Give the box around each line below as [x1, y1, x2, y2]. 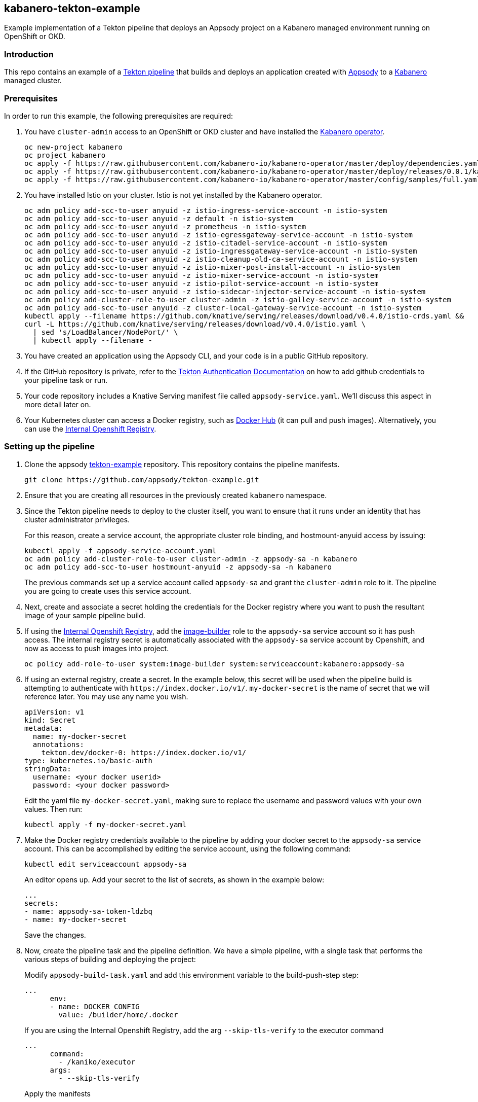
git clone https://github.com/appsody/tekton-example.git [24, 475, 259, 484]
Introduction [4, 49, 54, 59]
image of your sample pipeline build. [24, 611, 145, 620]
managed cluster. [4, 76, 62, 85]
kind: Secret [24, 716, 76, 724]
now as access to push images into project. [24, 644, 169, 653]
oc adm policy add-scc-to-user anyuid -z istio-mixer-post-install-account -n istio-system [24, 263, 400, 271]
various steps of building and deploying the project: [24, 954, 196, 964]
